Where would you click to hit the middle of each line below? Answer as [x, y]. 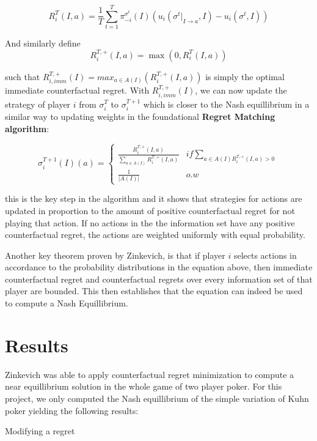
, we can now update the [241, 90]
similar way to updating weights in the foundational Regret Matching [140, 116]
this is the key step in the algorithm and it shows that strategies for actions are [154, 198]
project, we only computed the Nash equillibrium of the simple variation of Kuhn [157, 398]
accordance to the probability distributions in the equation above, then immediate [159, 267]
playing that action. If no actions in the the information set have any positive [150, 222]
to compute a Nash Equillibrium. [67, 303]
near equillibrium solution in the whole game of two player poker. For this [144, 386]
